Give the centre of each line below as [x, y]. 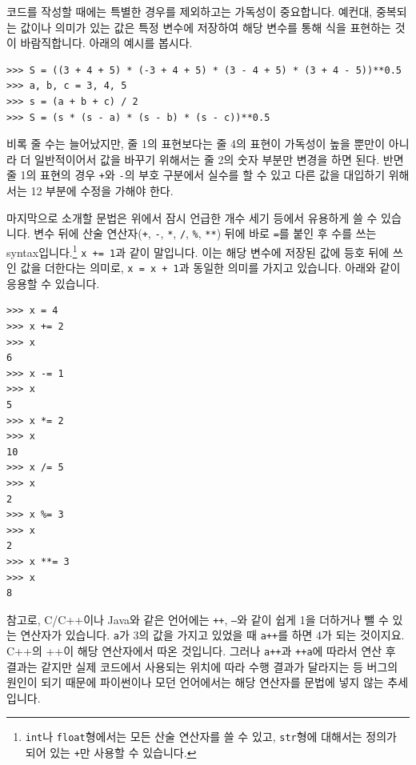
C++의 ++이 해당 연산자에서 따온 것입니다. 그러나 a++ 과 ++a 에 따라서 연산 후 [201, 651]
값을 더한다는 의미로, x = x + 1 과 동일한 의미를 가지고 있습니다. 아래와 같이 [210, 268]
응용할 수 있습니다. [53, 283]
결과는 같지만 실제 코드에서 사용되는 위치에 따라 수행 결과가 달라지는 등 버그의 [202, 666]
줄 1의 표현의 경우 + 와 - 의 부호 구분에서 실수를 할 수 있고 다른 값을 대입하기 [196, 175]
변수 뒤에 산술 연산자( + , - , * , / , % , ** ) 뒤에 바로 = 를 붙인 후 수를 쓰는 [205, 233]
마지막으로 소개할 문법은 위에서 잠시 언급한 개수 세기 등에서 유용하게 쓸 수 [192, 217]
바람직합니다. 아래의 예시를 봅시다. [106, 43]
